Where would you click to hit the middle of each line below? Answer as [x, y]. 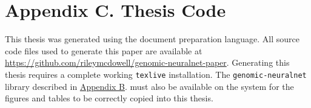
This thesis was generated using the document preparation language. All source [152, 39]
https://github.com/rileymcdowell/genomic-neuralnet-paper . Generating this [147, 62]
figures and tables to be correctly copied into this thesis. [109, 98]
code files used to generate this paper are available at [104, 50]
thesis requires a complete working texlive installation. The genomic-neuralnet [156, 74]
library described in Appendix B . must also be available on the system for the [149, 86]
